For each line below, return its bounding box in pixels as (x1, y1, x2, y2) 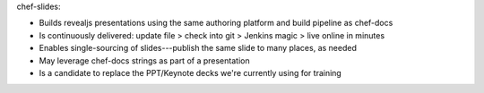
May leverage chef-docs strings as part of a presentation (39, 55, 250, 66)
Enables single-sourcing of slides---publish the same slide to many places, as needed (39, 43, 358, 54)
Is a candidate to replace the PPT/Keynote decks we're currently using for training (39, 67, 342, 78)
